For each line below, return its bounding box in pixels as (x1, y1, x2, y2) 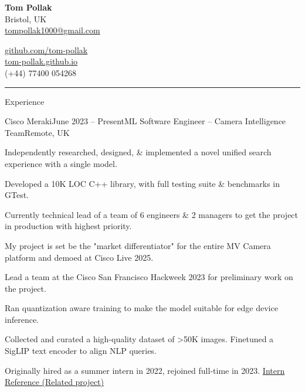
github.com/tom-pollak (5, 43, 88, 56)
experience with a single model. (5, 157, 117, 169)
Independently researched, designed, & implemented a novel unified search (5, 146, 272, 158)
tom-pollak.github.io (5, 55, 78, 67)
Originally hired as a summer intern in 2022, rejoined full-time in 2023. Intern (5, 364, 285, 376)
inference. (5, 313, 39, 325)
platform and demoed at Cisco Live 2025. (5, 251, 154, 263)
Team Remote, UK (5, 126, 70, 138)
